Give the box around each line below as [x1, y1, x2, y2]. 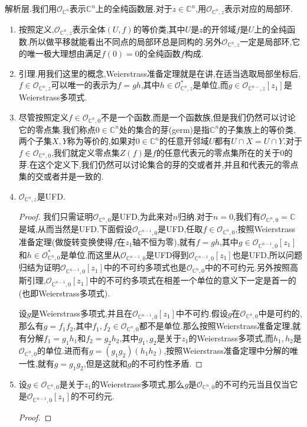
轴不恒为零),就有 [132, 235, 196, 247]
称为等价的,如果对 [67, 135, 136, 147]
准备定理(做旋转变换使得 [18, 235, 113, 247]
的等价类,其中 [133, 22, 185, 35]
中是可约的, [258, 307, 302, 319]
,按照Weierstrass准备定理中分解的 [164, 344, 290, 356]
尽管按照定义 [18, 110, 68, 123]
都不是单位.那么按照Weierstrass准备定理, [139, 320, 293, 332]
